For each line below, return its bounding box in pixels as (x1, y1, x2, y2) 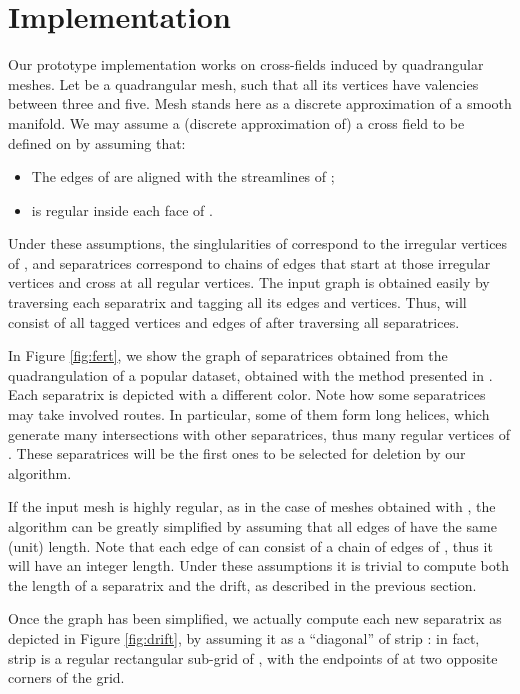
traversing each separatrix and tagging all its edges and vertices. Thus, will (8, 292, 467, 313)
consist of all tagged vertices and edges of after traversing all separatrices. (8, 311, 460, 332)
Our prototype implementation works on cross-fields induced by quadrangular (8, 54, 484, 75)
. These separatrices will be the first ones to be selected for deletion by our (8, 443, 466, 464)
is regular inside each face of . (31, 199, 213, 220)
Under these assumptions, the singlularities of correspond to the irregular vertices (8, 233, 508, 254)
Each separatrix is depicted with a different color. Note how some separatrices (8, 384, 486, 405)
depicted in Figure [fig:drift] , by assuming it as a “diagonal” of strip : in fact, (8, 627, 480, 648)
